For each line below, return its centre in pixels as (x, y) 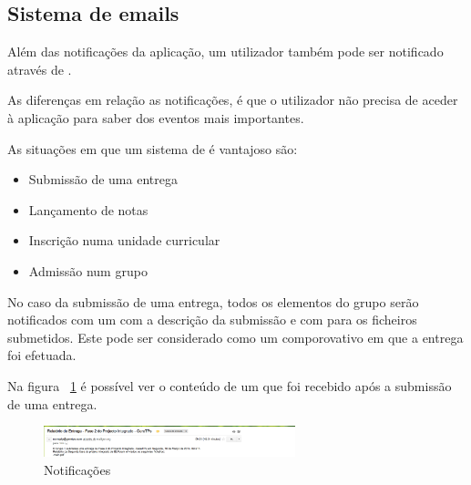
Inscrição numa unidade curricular (124, 240)
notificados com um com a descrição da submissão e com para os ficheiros (212, 320)
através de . (40, 69)
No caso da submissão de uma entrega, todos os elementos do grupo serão (213, 301)
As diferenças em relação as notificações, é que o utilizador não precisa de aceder (233, 100)
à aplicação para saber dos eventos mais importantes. (156, 117)
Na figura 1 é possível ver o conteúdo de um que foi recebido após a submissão (230, 385)
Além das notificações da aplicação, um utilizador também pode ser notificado (225, 52)
